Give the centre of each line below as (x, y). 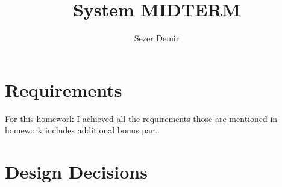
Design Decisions (76, 172)
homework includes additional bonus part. (82, 130)
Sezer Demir (157, 38)
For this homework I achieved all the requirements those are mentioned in (141, 118)
